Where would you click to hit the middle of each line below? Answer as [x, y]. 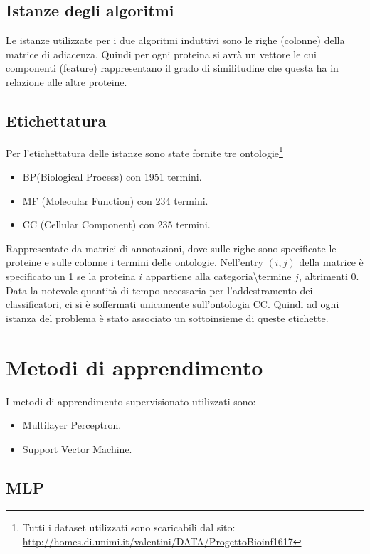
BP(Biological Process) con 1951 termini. [112, 177]
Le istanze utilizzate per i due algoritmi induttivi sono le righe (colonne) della [175, 40]
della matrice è [331, 262]
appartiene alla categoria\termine [218, 276]
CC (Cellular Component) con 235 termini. [116, 224]
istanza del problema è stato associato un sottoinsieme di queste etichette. [167, 318]
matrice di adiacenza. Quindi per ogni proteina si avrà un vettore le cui [162, 54]
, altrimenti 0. [329, 276]
